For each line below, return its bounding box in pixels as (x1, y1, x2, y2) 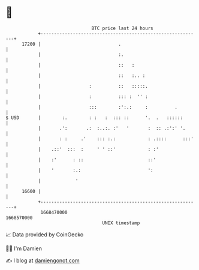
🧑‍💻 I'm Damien (5, 245, 43, 252)
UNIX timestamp (102, 219, 140, 226)
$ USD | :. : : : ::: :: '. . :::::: (5, 114, 183, 121)
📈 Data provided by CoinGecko (5, 231, 84, 238)
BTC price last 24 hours (91, 25, 153, 31)
